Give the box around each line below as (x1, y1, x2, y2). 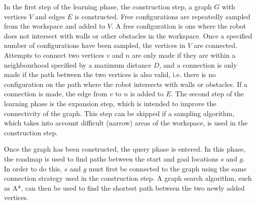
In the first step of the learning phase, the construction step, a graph (4, 1, 212, 11)
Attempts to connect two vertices (4, 49, 105, 60)
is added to (130, 88, 164, 99)
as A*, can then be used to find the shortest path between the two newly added (4, 182, 245, 193)
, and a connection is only (159, 59, 237, 70)
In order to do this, (4, 163, 62, 173)
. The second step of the (171, 88, 244, 99)
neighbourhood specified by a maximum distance (4, 59, 151, 70)
